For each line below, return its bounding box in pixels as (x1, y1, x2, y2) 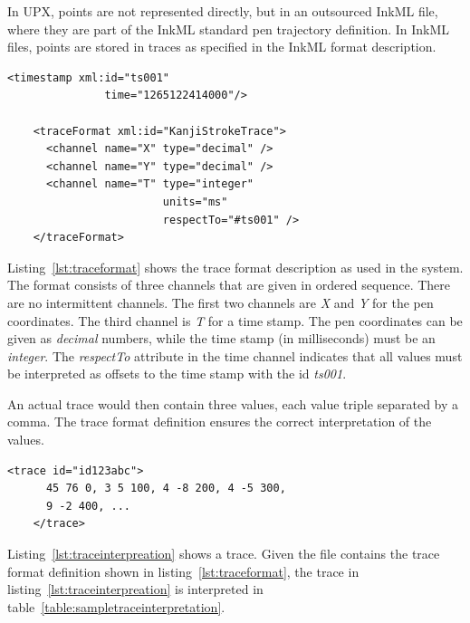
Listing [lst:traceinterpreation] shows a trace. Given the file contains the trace (7, 544, 440, 563)
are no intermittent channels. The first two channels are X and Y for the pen (7, 292, 434, 311)
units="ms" (162, 195, 228, 208)
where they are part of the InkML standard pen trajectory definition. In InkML (7, 19, 450, 38)
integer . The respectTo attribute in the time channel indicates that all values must (7, 346, 463, 365)
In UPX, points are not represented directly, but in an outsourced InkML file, (7, 2, 438, 20)
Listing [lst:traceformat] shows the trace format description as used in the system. (7, 257, 464, 276)
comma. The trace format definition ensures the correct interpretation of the (7, 412, 432, 431)
